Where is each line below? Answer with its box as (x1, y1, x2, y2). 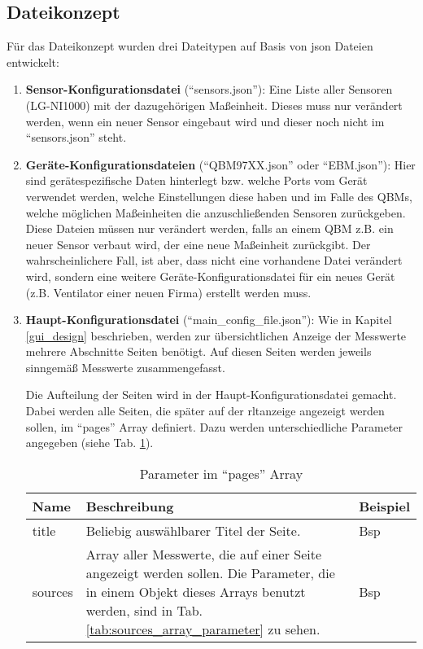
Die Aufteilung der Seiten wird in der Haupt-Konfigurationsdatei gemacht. (25, 386, 397, 403)
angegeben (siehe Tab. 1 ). (25, 434, 154, 451)
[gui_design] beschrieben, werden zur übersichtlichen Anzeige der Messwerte (25, 327, 407, 344)
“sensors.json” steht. (25, 129, 127, 146)
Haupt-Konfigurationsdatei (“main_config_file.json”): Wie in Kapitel (25, 311, 392, 328)
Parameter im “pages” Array (139, 463, 303, 483)
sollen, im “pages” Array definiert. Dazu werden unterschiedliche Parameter (25, 418, 403, 435)
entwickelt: (7, 53, 59, 70)
